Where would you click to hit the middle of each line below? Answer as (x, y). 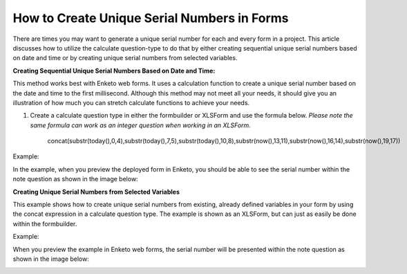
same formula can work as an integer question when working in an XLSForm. (141, 125)
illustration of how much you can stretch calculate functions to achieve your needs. (131, 102)
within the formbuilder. (45, 223)
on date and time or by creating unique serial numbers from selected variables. (125, 58)
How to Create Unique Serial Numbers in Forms (151, 18)
